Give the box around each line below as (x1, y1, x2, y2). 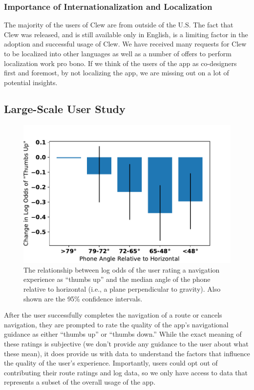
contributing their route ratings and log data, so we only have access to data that (4, 367, 248, 377)
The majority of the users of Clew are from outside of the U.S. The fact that (4, 20, 233, 30)
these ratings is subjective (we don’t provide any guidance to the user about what (4, 338, 249, 348)
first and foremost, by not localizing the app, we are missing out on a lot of (4, 68, 229, 78)
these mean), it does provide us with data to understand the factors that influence (4, 348, 250, 358)
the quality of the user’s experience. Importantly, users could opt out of (4, 358, 218, 368)
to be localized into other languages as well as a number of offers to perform (4, 48, 232, 58)
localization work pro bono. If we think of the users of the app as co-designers (4, 58, 237, 68)
